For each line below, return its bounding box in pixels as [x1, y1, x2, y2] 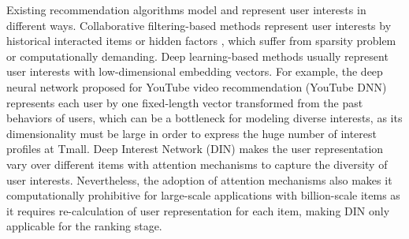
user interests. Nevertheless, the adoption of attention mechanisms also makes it [6, 171, 392, 188]
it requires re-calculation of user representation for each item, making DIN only [6, 202, 390, 218]
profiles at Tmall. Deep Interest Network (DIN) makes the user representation [6, 140, 384, 157]
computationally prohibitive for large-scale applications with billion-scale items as [6, 187, 400, 204]
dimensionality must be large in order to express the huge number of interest [6, 125, 377, 141]
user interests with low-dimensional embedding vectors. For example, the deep [6, 63, 383, 80]
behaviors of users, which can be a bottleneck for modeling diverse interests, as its [6, 110, 403, 126]
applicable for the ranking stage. [6, 218, 162, 234]
